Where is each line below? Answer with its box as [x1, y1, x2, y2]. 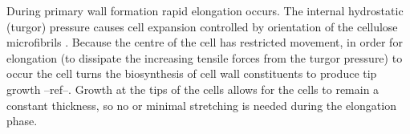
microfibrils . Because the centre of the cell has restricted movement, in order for [6, 34, 403, 51]
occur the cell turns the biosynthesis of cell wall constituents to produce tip [6, 65, 377, 82]
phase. [6, 112, 38, 129]
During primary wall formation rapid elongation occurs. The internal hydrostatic [6, 2, 404, 18]
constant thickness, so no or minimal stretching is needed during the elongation [6, 96, 396, 113]
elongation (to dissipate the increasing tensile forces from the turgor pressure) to [6, 49, 403, 66]
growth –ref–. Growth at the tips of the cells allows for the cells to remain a [6, 80, 380, 97]
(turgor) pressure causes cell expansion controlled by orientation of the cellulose [6, 18, 398, 35]
